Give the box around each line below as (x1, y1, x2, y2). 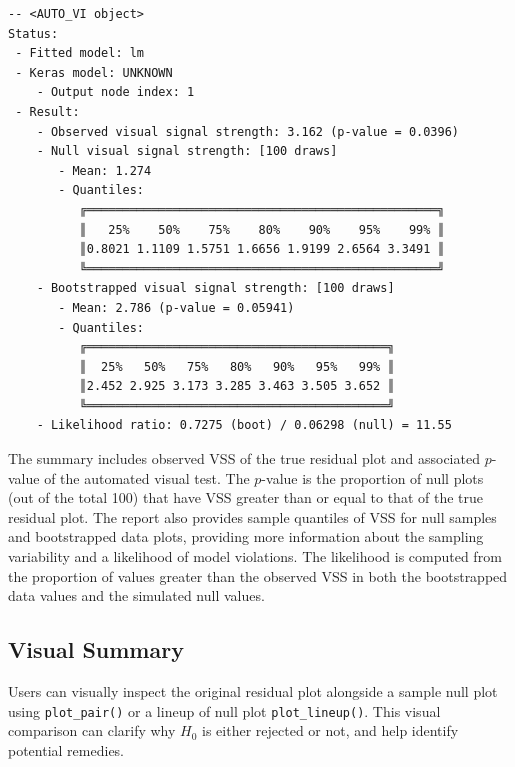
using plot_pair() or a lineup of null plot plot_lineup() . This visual (8, 700, 441, 721)
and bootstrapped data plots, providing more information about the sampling (8, 526, 484, 547)
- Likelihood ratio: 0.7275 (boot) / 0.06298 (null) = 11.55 (36, 418, 452, 433)
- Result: (15, 104, 80, 119)
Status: (8, 26, 59, 41)
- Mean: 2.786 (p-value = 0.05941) (58, 300, 295, 315)
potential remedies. (8, 739, 125, 760)
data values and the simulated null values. (8, 585, 265, 606)
